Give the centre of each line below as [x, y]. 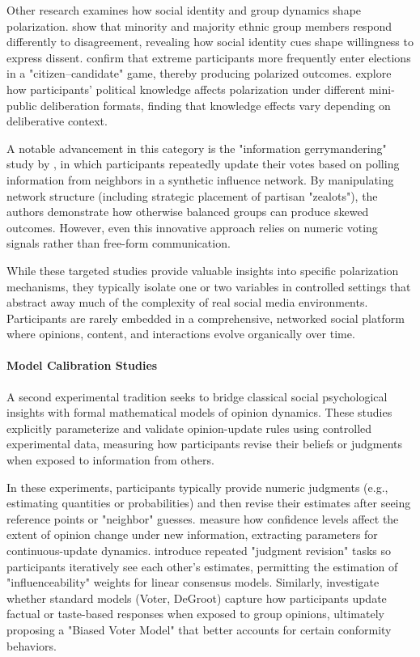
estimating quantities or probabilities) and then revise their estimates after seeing [209, 503]
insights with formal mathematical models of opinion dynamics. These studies [199, 412]
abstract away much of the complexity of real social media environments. [187, 302]
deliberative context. [57, 121]
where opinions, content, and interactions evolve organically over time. [181, 334]
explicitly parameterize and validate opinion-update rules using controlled [189, 428]
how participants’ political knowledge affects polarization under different [186, 89]
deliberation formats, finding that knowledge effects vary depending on [216, 105]
